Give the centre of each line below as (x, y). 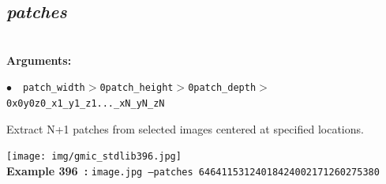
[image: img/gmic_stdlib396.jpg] (94, 157)
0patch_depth (222, 88)
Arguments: (39, 60)
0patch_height (137, 88)
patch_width (54, 88)
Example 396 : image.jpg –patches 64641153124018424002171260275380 (193, 170)
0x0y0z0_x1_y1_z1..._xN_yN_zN (86, 104)
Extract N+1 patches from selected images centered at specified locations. (185, 128)
